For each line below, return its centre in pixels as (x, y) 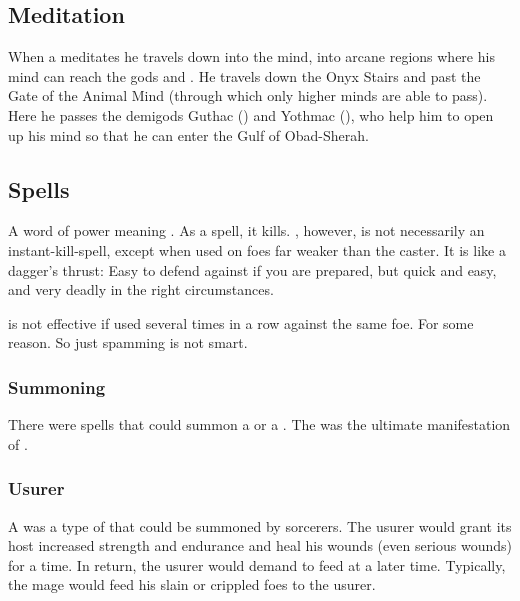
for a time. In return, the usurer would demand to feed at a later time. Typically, (257, 564)
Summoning (57, 386)
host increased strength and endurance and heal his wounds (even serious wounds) (260, 545)
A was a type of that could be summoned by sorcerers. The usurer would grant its (260, 525)
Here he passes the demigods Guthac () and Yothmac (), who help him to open (251, 114)
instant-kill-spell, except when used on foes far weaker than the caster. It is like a (257, 249)
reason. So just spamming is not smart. (128, 342)
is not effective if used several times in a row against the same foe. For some (241, 322)
